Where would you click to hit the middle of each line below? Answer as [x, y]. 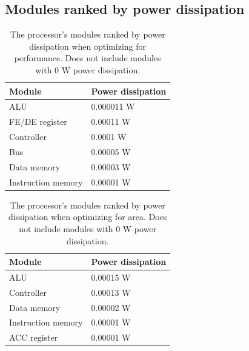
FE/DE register [38, 122]
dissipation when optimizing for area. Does [88, 217]
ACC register [34, 337]
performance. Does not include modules [88, 58]
